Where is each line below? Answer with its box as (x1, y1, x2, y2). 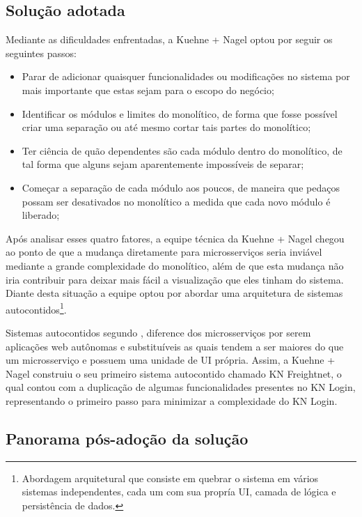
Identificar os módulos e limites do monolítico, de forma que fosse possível (22, 106, 338, 121)
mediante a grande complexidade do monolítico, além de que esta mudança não (6, 258, 344, 272)
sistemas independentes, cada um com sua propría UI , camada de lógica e (22, 484, 336, 499)
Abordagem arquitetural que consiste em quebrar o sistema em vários (22, 470, 319, 485)
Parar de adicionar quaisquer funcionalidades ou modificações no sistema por (22, 69, 350, 84)
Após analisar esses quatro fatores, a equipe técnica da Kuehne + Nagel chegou (6, 231, 345, 245)
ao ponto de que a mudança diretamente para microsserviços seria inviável (6, 245, 322, 259)
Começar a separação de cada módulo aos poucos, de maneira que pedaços (22, 180, 340, 194)
